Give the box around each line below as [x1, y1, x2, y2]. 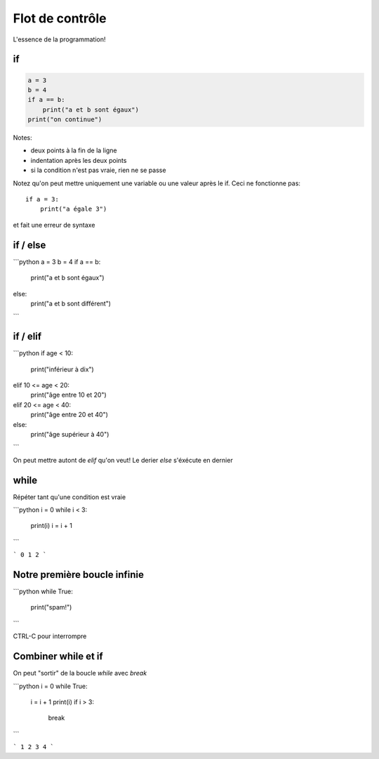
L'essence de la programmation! [13, 35, 106, 44]
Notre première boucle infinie [13, 569, 144, 581]
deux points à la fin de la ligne [30, 146, 117, 154]
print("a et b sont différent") [30, 299, 112, 308]
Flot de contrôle [13, 11, 107, 26]
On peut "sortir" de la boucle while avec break [13, 669, 147, 678]
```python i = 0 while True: [13, 682, 88, 690]
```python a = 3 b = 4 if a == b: [13, 257, 101, 266]
